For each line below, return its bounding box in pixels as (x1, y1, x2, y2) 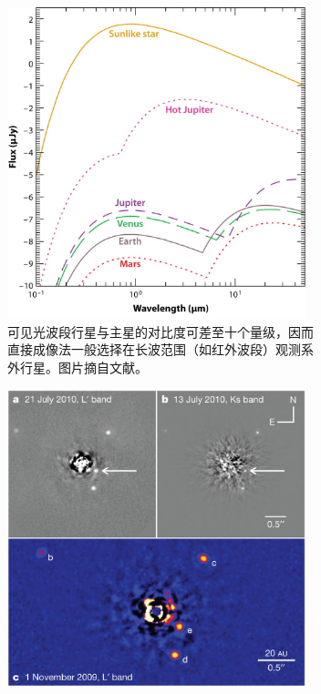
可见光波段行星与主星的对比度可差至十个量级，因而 (7, 321, 314, 341)
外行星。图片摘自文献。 (7, 357, 148, 376)
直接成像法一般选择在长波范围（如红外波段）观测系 (7, 340, 314, 359)
